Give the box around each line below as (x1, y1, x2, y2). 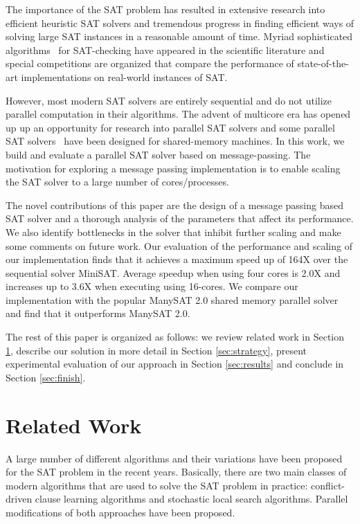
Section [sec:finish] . (6, 370, 86, 384)
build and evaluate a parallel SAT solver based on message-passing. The (6, 147, 311, 161)
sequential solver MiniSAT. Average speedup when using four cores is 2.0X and (6, 265, 341, 280)
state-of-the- (297, 56, 349, 71)
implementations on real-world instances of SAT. (21, 69, 228, 84)
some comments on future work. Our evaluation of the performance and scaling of (6, 238, 352, 253)
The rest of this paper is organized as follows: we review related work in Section (6, 329, 345, 344)
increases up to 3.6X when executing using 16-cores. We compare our (6, 279, 298, 293)
